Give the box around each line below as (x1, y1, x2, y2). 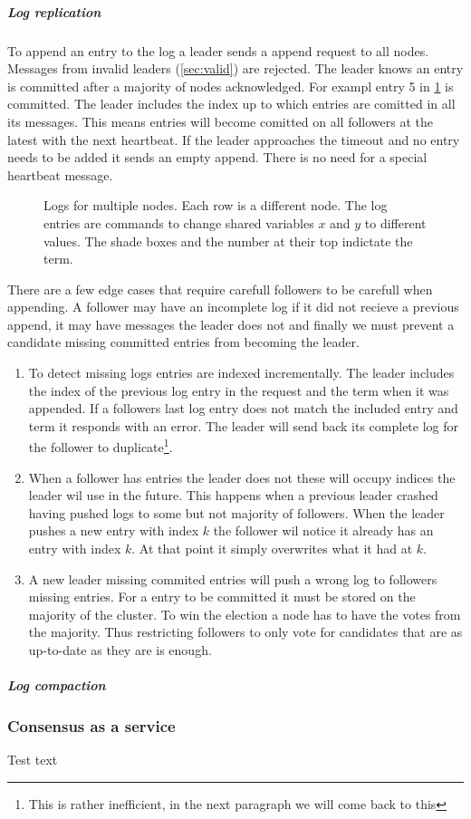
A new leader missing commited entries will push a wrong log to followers (28, 569, 437, 588)
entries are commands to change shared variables (43, 213, 314, 232)
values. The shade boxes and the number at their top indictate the (43, 231, 413, 250)
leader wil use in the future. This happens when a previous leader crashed (28, 486, 438, 505)
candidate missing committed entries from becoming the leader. (7, 332, 360, 352)
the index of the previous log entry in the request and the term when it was (28, 381, 449, 400)
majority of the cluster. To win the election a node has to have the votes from (28, 604, 461, 623)
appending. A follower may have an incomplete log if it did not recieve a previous (7, 297, 459, 316)
